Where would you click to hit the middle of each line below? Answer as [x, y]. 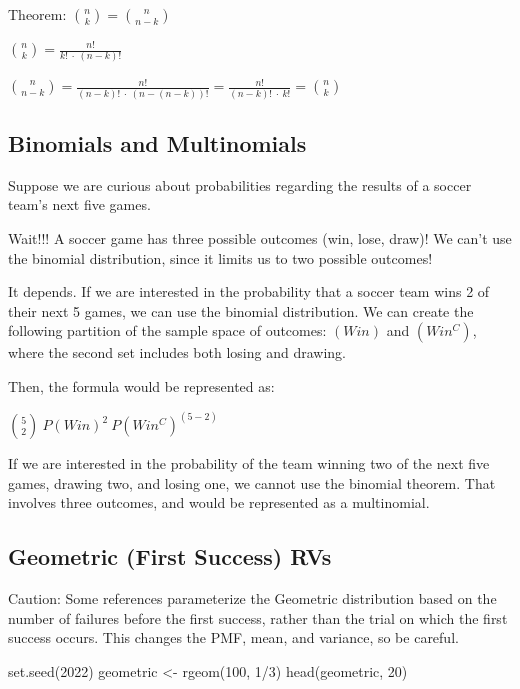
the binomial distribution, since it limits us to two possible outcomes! [220, 257]
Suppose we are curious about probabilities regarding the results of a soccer [240, 184]
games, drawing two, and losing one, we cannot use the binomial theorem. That [252, 482]
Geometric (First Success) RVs [170, 556]
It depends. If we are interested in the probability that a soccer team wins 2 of [249, 291]
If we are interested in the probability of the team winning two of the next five [249, 463]
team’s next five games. [79, 204]
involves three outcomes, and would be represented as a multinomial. [219, 502]
